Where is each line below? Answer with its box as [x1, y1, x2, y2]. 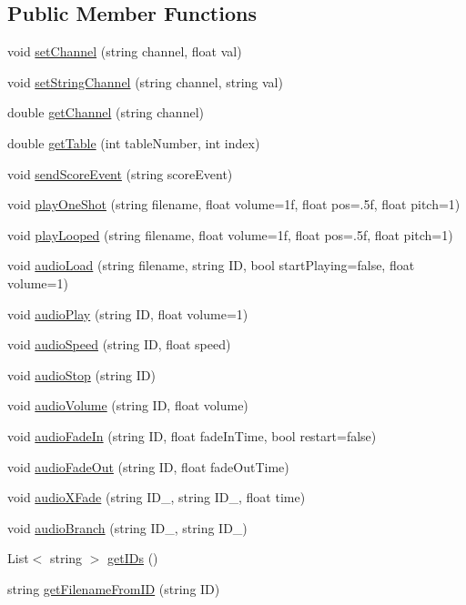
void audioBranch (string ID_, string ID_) [7, 518, 248, 537]
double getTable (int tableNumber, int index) [7, 133, 260, 152]
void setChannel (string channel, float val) [7, 42, 242, 61]
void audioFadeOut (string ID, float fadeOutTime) [7, 457, 289, 476]
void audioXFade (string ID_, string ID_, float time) [7, 488, 306, 507]
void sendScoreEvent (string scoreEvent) [7, 164, 233, 183]
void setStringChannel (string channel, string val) [7, 72, 283, 91]
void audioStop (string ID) [7, 365, 156, 384]
